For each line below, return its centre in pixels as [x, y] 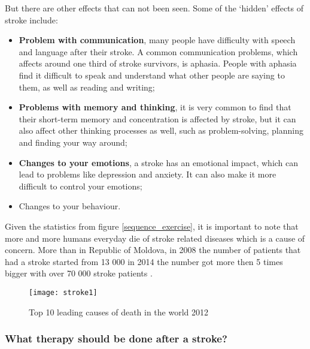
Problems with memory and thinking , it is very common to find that [155, 107]
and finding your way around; [73, 142]
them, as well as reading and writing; [87, 87]
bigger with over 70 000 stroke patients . [79, 273]
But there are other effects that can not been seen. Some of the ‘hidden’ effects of [154, 8]
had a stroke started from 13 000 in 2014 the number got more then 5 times [144, 261]
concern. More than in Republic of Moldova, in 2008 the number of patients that [153, 250]
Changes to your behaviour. [70, 206]
